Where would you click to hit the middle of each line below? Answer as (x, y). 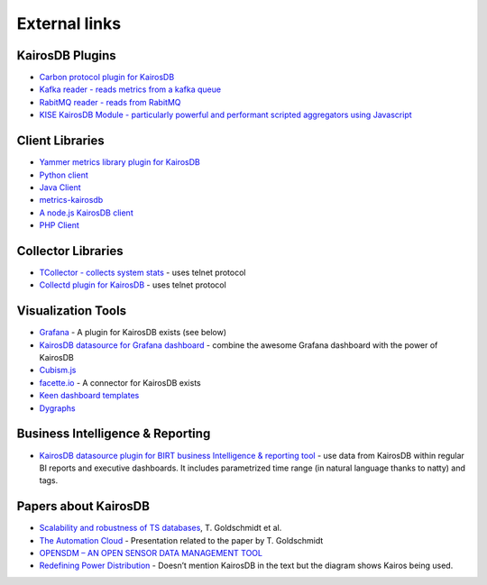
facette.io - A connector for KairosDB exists (120, 382)
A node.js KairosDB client (87, 213)
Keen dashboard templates (89, 396)
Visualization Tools (71, 311)
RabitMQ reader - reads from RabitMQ (110, 102)
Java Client (60, 187)
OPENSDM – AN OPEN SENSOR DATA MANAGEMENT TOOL (151, 553)
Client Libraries (61, 141)
